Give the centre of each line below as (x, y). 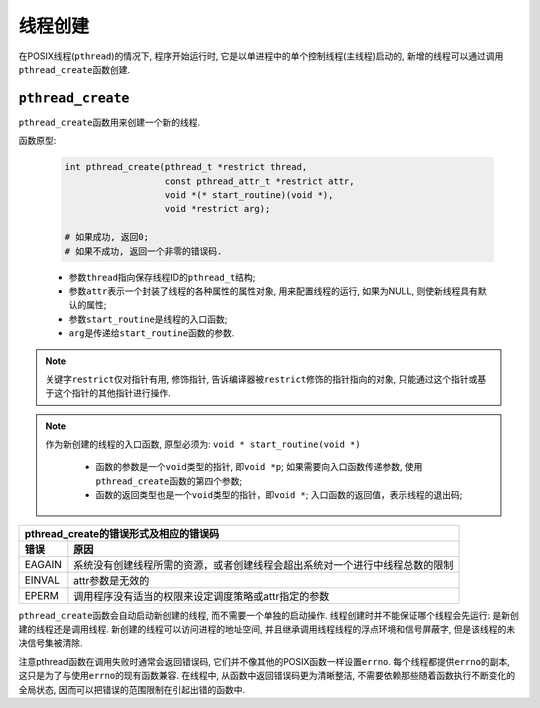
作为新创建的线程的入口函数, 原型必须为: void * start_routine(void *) (203, 444)
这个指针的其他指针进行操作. (112, 393)
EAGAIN (43, 564)
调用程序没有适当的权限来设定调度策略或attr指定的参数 (201, 596)
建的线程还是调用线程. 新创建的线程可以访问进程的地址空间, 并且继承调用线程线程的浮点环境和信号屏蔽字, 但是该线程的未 (266, 629)
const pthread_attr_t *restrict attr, (259, 181)
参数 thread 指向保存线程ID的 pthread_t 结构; (162, 277)
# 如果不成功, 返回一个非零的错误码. (143, 251)
